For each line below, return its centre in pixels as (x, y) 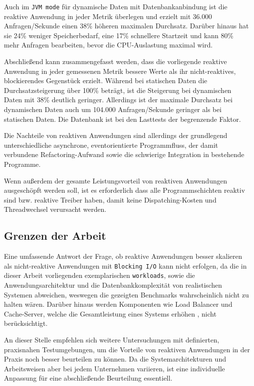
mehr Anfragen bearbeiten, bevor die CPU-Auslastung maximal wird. (108, 45)
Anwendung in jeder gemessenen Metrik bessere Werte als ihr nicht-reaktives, (120, 71)
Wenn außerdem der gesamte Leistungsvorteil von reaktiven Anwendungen (115, 180)
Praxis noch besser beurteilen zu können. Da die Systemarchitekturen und (115, 359)
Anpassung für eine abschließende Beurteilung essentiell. (88, 378)
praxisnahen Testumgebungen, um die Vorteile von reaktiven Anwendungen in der (127, 349)
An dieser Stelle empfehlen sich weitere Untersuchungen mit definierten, (112, 340)
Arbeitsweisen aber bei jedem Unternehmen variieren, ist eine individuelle (115, 368)
